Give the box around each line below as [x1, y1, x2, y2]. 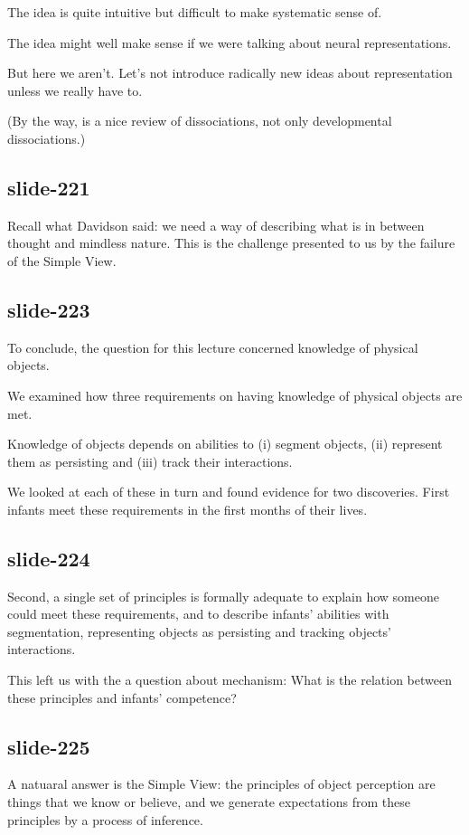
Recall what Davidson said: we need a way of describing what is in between [7, 215, 425, 234]
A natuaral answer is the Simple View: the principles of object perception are [7, 774, 436, 793]
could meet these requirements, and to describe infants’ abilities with [7, 604, 389, 623]
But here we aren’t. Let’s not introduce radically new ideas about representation [7, 63, 453, 82]
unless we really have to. [7, 81, 143, 100]
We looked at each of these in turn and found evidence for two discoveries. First [7, 482, 450, 501]
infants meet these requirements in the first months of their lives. [7, 499, 368, 518]
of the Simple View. [7, 251, 117, 270]
